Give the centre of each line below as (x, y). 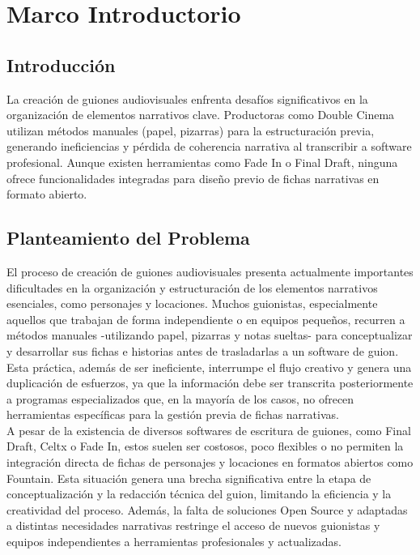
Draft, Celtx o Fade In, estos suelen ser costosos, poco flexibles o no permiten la (205, 446)
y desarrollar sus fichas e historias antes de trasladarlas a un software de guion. (203, 350)
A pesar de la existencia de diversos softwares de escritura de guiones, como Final (209, 430)
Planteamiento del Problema (128, 238)
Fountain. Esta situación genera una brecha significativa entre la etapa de (189, 478)
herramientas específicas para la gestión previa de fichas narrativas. (173, 414)
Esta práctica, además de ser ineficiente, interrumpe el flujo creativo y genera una (209, 367)
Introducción (61, 64)
